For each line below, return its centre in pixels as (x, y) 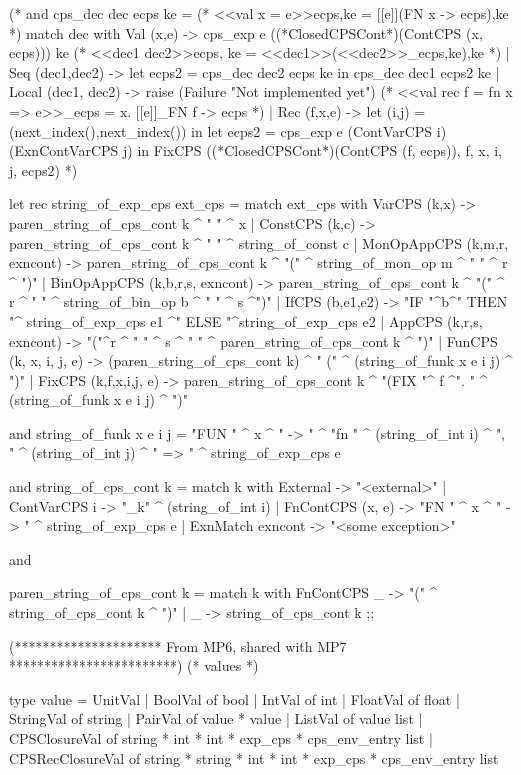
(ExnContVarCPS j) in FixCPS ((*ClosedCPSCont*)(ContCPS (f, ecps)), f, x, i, (255, 150)
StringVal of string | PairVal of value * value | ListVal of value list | (216, 718)
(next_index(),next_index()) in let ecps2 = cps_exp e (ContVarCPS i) (228, 130)
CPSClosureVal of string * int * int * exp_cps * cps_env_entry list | (221, 738)
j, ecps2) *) (43, 169)
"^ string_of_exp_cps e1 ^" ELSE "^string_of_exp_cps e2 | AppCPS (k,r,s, (246, 320)
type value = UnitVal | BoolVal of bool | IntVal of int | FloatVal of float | (234, 698)
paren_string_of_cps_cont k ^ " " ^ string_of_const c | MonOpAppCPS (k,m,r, (259, 242)
